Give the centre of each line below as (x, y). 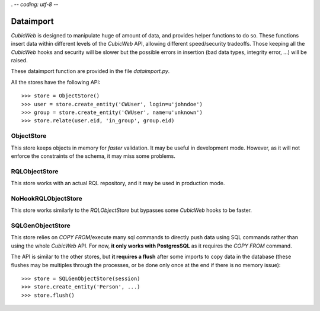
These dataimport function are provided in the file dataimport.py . (90, 71)
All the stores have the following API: (56, 82)
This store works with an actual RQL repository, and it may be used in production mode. (118, 183)
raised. (19, 61)
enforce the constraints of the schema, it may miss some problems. (93, 156)
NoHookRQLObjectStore (47, 198)
